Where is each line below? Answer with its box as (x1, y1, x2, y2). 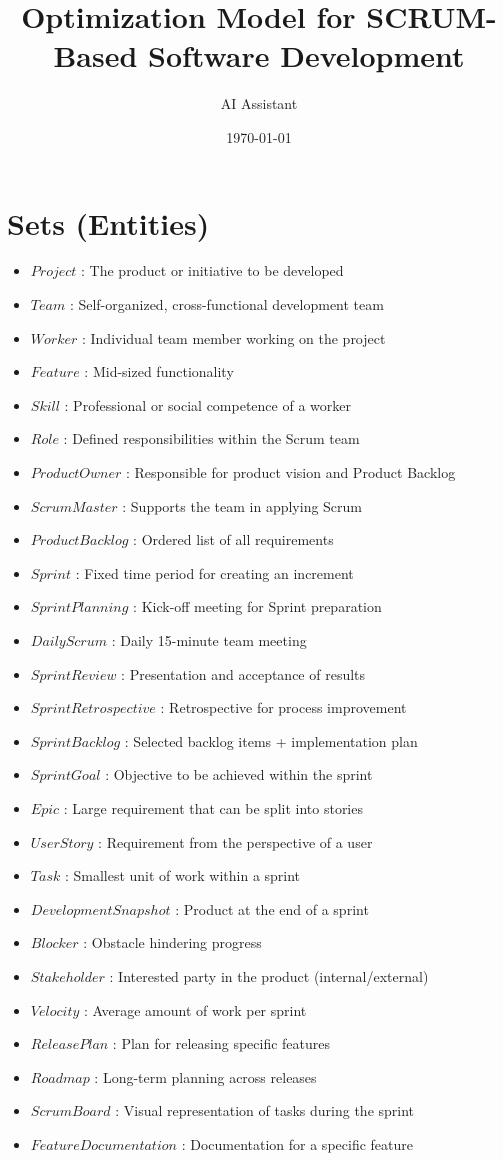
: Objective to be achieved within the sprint (105, 764, 373, 785)
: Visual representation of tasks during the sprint (115, 1100, 415, 1121)
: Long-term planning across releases (94, 1066, 317, 1087)
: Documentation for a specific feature (181, 1133, 413, 1154)
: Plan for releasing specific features (112, 1033, 331, 1054)
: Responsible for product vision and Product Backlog (125, 462, 456, 482)
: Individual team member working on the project (81, 327, 386, 348)
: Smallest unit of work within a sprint (64, 865, 301, 886)
